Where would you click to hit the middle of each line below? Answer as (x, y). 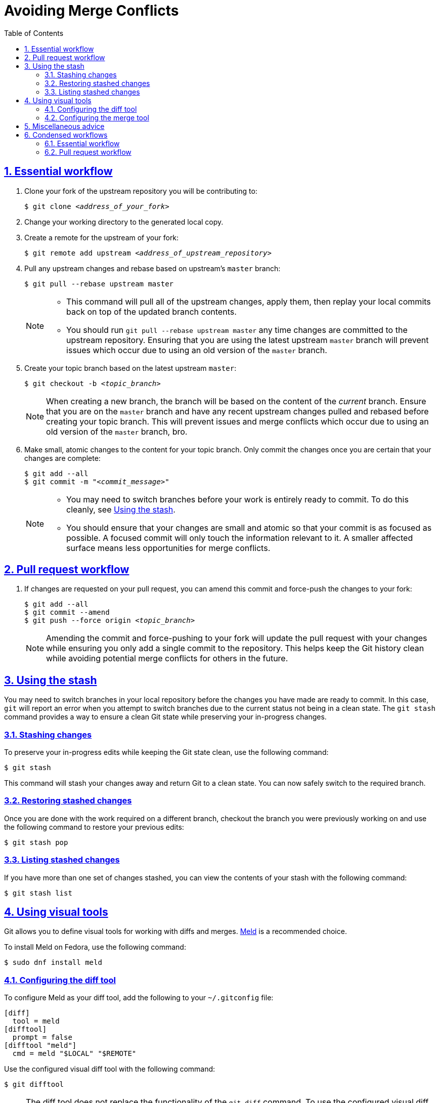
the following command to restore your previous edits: (94, 827)
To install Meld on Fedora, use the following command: (95, 947)
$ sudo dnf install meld (53, 963)
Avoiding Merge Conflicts (92, 11)
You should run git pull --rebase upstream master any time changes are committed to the (237, 330)
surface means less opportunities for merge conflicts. (168, 548)
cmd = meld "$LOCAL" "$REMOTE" (74, 1054)
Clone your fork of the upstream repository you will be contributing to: (141, 191)
